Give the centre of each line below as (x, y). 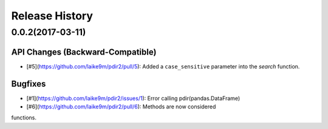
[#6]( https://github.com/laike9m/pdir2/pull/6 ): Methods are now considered (121, 107)
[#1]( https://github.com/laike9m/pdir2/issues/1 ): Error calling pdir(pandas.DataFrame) (133, 98)
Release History (52, 16)
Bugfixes (29, 84)
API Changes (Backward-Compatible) (84, 52)
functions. (24, 117)
